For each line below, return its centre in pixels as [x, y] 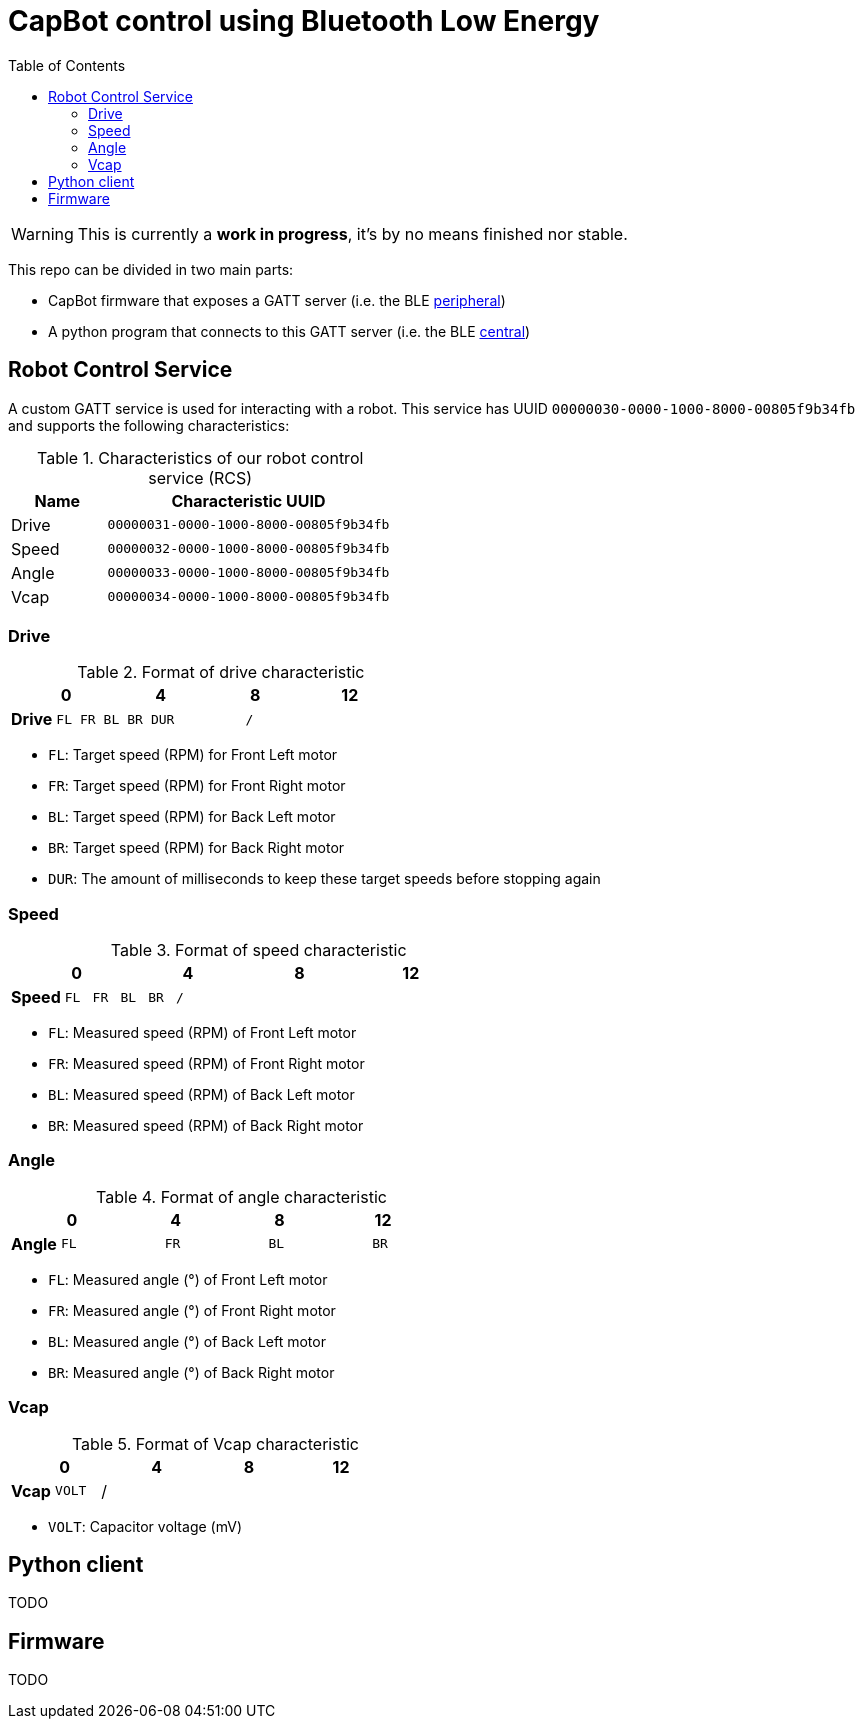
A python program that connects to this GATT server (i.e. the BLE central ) [289, 331]
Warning [42, 233]
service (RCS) [200, 477]
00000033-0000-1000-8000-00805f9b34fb [248, 573]
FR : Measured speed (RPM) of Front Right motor [206, 1064]
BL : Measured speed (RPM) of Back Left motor [201, 1095]
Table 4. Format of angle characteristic [241, 1196]
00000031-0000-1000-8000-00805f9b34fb [248, 525]
